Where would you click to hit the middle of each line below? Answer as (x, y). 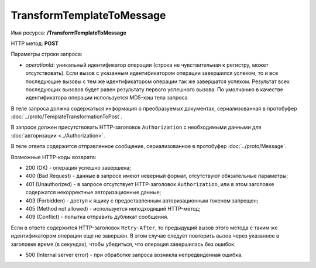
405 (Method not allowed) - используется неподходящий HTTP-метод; (113, 208)
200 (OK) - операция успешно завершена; (78, 168)
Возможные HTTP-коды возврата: (54, 157)
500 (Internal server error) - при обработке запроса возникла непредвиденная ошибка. (134, 255)
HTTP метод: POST (35, 43)
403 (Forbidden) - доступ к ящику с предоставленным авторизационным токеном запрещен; (142, 200)
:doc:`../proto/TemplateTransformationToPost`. (66, 116)
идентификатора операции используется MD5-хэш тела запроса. (107, 98)
